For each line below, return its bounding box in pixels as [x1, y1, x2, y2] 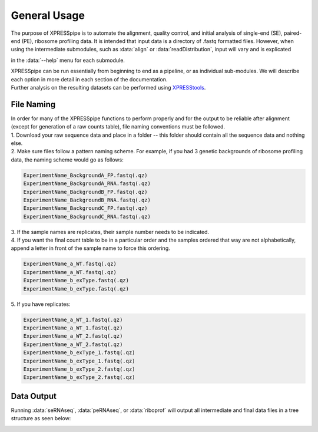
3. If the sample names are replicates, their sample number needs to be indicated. [11, 228, 209, 235]
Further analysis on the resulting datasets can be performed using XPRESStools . [11, 84, 206, 91]
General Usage [11, 9, 85, 22]
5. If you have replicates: [11, 301, 71, 308]
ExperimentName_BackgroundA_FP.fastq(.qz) [23, 172, 148, 179]
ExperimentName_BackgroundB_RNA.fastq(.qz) [23, 196, 151, 203]
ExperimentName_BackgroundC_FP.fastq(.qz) [23, 205, 148, 212]
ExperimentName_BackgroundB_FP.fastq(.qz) [23, 189, 148, 195]
